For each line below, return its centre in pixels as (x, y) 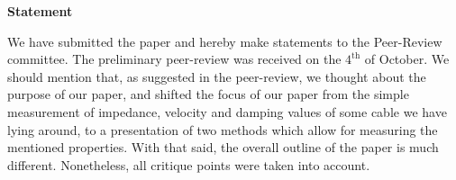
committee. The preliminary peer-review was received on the (174, 59)
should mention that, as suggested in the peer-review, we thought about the (217, 76)
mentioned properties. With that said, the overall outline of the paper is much (223, 147)
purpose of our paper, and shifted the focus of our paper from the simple (208, 94)
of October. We (407, 59)
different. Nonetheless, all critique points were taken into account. (189, 164)
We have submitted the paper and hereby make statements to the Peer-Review (225, 41)
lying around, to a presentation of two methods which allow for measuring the (223, 129)
